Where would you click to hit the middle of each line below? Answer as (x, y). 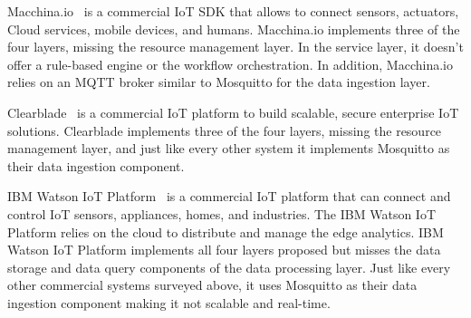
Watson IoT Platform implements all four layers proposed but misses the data (224, 250)
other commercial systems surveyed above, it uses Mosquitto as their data (212, 285)
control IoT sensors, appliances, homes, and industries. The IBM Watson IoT (222, 213)
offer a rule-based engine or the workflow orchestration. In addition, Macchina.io (230, 64)
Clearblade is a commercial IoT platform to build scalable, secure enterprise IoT (233, 112)
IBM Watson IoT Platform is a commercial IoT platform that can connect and (229, 196)
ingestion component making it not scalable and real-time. (169, 302)
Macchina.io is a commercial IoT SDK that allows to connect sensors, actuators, (233, 11)
